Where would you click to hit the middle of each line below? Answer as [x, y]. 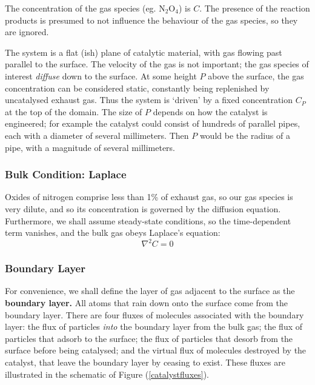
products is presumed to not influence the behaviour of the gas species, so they [151, 20]
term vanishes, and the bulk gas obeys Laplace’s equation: [113, 233]
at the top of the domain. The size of [74, 111]
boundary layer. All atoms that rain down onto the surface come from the [147, 303]
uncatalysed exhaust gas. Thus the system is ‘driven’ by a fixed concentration [149, 100]
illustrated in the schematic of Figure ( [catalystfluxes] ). [107, 374]
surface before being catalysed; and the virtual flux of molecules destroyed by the [156, 350]
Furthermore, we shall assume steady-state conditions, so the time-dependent [148, 220]
